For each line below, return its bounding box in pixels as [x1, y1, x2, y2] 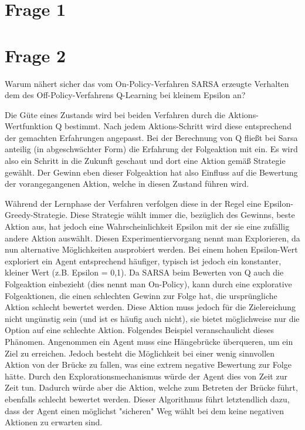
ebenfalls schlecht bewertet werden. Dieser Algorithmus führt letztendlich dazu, [5, 392, 290, 405]
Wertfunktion [5, 120, 53, 132]
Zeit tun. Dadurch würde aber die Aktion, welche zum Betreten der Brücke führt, [5, 381, 298, 394]
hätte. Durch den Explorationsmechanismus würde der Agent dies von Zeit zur [5, 369, 287, 382]
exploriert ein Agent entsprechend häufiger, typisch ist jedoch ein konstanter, [5, 254, 282, 267]
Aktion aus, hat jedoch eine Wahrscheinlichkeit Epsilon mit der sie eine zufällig [5, 220, 290, 233]
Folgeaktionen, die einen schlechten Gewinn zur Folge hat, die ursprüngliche [5, 289, 277, 301]
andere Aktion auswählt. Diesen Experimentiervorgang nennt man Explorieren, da [5, 231, 300, 244]
